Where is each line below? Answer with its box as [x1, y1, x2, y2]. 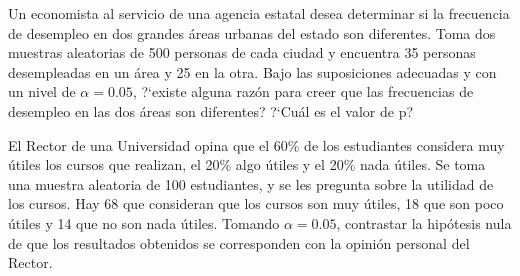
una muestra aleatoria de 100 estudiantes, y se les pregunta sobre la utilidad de [8, 173, 494, 194]
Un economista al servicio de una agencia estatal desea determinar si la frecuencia [8, 3, 510, 23]
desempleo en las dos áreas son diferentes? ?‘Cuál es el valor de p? [8, 100, 414, 121]
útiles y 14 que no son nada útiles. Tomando [8, 212, 280, 233]
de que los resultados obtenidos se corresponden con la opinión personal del [8, 232, 470, 253]
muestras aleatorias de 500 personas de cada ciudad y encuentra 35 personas [8, 42, 476, 63]
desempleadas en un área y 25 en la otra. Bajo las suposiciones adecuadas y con [8, 61, 497, 82]
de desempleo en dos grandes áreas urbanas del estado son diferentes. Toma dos [8, 22, 496, 43]
